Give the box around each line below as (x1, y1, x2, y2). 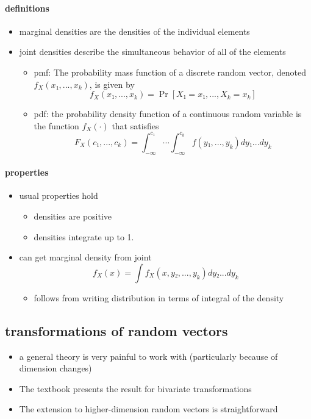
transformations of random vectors (5, 321, 228, 340)
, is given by (89, 77, 135, 90)
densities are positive (34, 210, 112, 223)
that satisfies (112, 119, 159, 132)
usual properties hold (19, 189, 98, 202)
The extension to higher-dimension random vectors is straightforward (19, 403, 278, 415)
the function (34, 119, 79, 132)
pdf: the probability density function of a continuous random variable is (34, 107, 302, 120)
